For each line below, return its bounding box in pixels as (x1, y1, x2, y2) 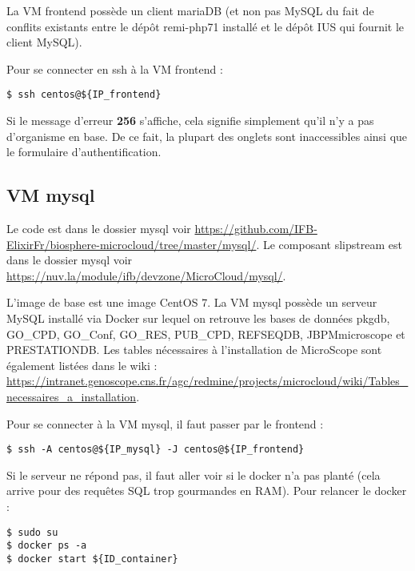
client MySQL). (6, 34, 82, 50)
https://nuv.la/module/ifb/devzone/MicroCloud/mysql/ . (6, 267, 286, 283)
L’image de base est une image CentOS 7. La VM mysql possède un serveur (6, 294, 377, 311)
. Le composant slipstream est (256, 235, 402, 252)
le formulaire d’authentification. (6, 143, 162, 160)
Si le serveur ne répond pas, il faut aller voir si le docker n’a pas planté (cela (6, 466, 381, 483)
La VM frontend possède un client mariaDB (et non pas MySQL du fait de (6, 2, 374, 18)
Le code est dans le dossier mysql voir (6, 220, 191, 237)
